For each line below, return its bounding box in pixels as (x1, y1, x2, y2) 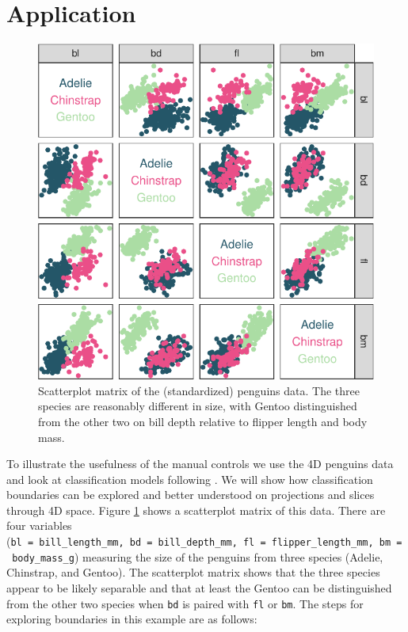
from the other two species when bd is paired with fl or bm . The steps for (6, 595, 364, 611)
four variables (6, 517, 72, 534)
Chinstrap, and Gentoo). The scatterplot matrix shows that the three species (6, 564, 380, 581)
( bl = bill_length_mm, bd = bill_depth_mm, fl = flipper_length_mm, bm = (6, 533, 402, 550)
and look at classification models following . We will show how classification (6, 470, 373, 487)
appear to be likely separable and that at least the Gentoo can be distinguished (6, 579, 392, 596)
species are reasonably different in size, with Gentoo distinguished (38, 398, 357, 414)
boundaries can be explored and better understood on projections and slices (6, 486, 375, 503)
